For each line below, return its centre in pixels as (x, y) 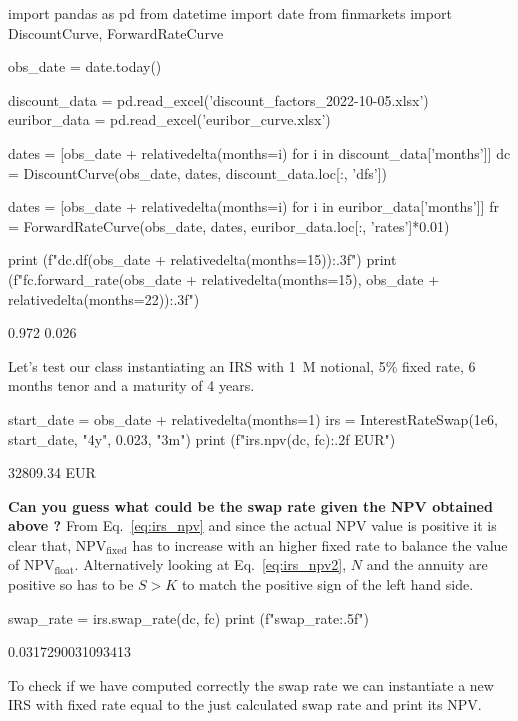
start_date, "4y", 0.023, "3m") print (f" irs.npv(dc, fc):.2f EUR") (202, 438)
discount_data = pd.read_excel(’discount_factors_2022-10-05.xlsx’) (218, 99)
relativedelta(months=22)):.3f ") (104, 298)
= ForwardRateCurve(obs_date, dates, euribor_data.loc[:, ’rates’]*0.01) (229, 225)
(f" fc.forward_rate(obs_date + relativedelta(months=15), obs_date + (224, 278)
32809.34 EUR (52, 472)
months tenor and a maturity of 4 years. (131, 385)
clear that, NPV (57, 544)
